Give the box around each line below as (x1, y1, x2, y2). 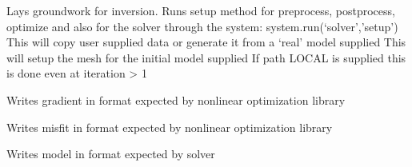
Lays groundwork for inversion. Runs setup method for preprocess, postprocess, (6, 2, 395, 18)
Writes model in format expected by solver (6, 145, 215, 162)
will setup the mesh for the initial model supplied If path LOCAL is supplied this (6, 49, 406, 66)
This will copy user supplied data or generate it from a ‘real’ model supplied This (6, 34, 406, 50)
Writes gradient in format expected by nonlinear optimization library (6, 91, 346, 108)
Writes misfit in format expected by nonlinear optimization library (6, 118, 333, 135)
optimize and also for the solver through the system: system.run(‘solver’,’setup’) (6, 18, 398, 34)
